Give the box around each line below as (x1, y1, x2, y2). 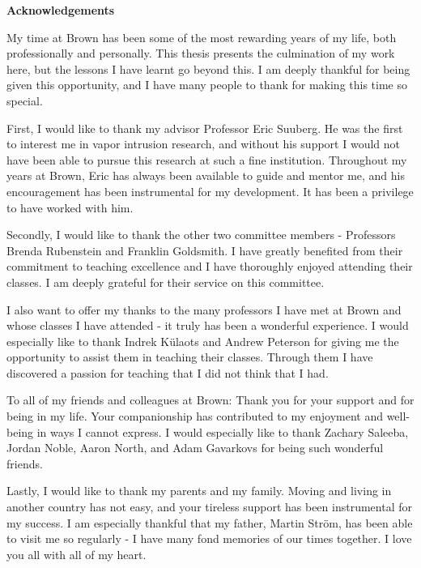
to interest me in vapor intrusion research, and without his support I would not (6, 135, 400, 152)
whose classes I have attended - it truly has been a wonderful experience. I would (6, 317, 409, 334)
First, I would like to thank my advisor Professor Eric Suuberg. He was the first (6, 119, 403, 136)
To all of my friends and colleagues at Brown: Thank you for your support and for (6, 391, 415, 408)
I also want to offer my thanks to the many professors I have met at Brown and (6, 301, 402, 318)
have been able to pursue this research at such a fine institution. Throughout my (6, 151, 407, 168)
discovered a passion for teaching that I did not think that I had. (6, 364, 329, 381)
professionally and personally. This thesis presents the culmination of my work (6, 45, 395, 62)
